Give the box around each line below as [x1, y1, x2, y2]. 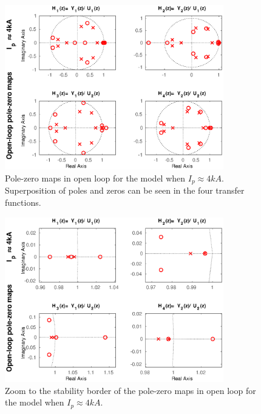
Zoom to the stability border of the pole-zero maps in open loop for [5, 384, 256, 396]
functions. [5, 195, 41, 208]
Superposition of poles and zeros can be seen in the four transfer [5, 184, 245, 197]
